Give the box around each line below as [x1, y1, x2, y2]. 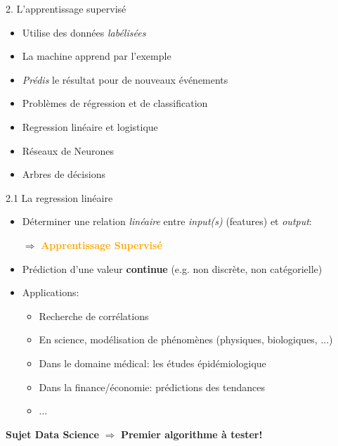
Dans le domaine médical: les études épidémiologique [39, 355, 266, 370]
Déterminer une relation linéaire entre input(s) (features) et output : [22, 214, 312, 229]
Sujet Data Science [6, 426, 99, 441]
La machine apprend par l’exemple [22, 49, 171, 63]
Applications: [22, 285, 79, 300]
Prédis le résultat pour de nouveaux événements [22, 72, 228, 87]
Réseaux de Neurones [22, 143, 115, 158]
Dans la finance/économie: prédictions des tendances [39, 379, 265, 394]
